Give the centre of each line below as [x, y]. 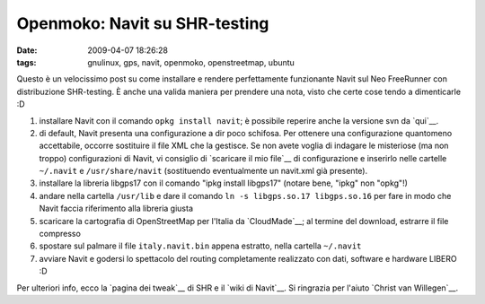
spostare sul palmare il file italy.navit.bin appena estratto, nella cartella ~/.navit [200, 246]
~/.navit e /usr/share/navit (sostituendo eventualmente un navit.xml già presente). [203, 171]
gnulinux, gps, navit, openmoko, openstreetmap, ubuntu [191, 62]
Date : [27, 50]
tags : [26, 62]
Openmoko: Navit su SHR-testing [143, 23]
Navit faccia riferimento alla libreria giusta [116, 208]
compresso [60, 234]
